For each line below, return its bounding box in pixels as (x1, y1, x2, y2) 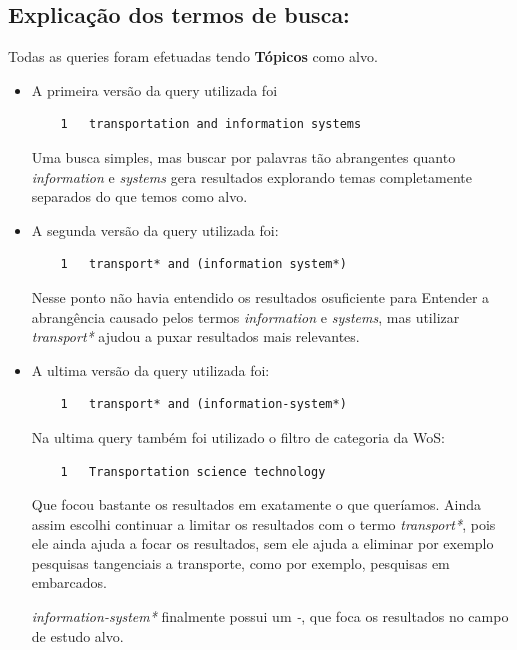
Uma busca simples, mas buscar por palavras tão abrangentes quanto (31, 146, 456, 167)
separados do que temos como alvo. (31, 186, 248, 207)
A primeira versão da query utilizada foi (31, 79, 278, 100)
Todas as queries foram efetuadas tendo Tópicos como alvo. (8, 46, 378, 67)
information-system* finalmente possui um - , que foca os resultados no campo (31, 606, 509, 627)
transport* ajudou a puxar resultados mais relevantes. (31, 326, 360, 347)
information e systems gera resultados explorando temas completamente (31, 166, 472, 187)
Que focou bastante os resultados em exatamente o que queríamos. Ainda (31, 494, 481, 515)
